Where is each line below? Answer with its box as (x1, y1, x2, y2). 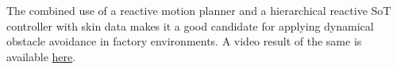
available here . (6, 48, 76, 64)
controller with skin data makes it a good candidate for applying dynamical (6, 17, 374, 34)
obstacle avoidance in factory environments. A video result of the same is (6, 33, 362, 49)
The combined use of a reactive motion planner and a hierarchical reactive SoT (6, 2, 391, 18)
